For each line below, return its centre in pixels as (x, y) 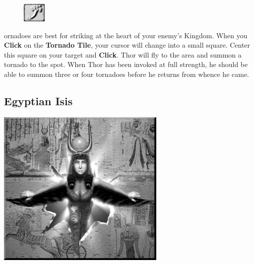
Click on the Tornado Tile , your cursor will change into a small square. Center (127, 45)
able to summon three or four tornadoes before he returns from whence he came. (127, 74)
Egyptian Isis (38, 100)
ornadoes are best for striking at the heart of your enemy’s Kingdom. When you (126, 35)
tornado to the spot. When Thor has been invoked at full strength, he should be (126, 64)
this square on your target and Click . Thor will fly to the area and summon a (123, 54)
